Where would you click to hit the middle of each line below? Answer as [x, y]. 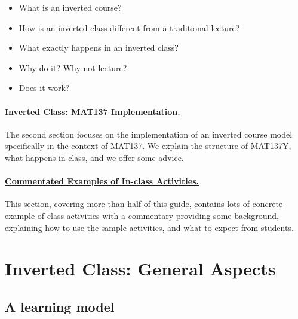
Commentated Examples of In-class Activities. [102, 181]
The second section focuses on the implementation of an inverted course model [149, 134]
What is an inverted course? [70, 7]
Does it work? [44, 88]
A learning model [60, 306]
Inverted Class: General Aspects [140, 268]
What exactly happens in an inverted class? [99, 48]
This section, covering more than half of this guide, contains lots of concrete [144, 204]
